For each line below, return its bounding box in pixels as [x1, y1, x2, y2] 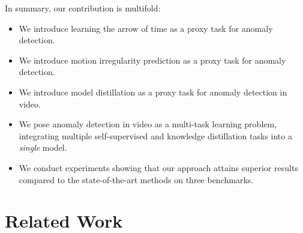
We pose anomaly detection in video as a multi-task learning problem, [19, 118, 277, 130]
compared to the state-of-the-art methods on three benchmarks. [19, 173, 254, 186]
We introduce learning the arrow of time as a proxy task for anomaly [19, 22, 273, 34]
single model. [19, 141, 67, 154]
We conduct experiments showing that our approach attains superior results [19, 161, 298, 174]
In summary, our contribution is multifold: [5, 2, 161, 14]
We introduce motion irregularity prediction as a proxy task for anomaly [19, 53, 286, 66]
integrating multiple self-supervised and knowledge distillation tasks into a [19, 129, 292, 142]
